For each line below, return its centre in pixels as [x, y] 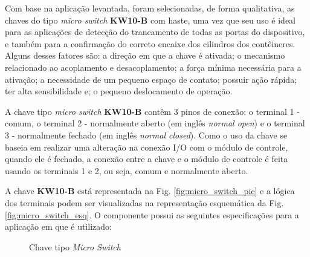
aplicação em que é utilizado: [58, 226]
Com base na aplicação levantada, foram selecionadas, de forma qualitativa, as [150, 8]
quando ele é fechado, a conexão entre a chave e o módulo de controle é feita [147, 159]
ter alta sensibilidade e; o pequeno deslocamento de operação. [119, 91]
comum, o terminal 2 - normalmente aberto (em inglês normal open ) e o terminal [155, 123]
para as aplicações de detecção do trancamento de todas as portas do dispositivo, [155, 32]
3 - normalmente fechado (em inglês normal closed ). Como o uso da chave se [146, 135]
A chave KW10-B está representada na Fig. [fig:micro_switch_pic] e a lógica [150, 191]
